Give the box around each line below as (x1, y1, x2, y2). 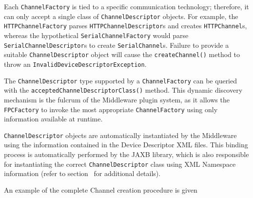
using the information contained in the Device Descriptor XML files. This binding (4, 139, 248, 150)
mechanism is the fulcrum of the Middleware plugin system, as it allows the (4, 94, 230, 104)
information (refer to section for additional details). (4, 168, 161, 178)
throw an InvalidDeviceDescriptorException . (4, 59, 147, 69)
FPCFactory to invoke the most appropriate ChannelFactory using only (4, 104, 218, 114)
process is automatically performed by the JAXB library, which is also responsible (4, 149, 249, 159)
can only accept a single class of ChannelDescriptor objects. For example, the (4, 11, 238, 21)
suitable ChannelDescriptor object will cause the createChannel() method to (4, 49, 240, 59)
